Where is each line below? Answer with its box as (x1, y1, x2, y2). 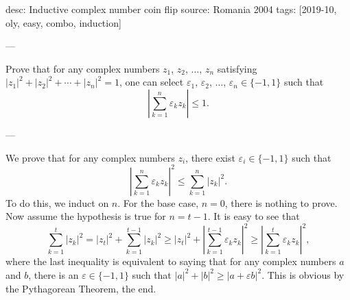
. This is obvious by (261, 267, 345, 282)
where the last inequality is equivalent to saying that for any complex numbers (5, 254, 336, 268)
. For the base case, (117, 195, 199, 210)
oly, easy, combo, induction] (5, 15, 121, 29)
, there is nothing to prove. (224, 195, 338, 210)
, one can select (119, 75, 184, 89)
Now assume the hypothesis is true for (5, 209, 166, 223)
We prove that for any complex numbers (5, 150, 175, 164)
